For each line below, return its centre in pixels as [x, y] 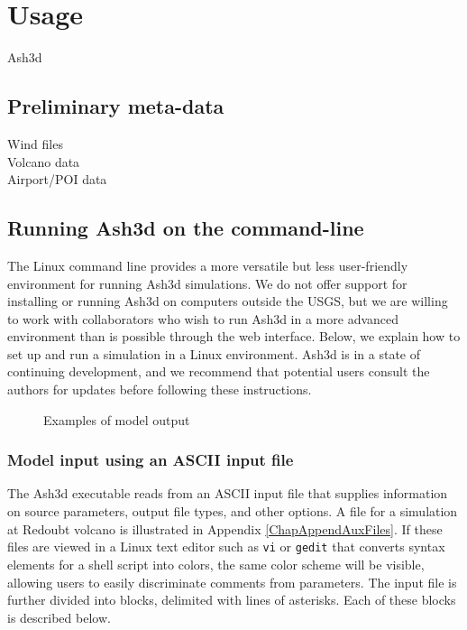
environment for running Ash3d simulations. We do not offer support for [207, 283]
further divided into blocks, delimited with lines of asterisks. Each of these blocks [232, 600]
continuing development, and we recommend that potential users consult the [219, 371]
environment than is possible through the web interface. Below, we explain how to [234, 336]
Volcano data [44, 161]
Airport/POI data [57, 179]
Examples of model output [117, 419]
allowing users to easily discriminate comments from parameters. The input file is [232, 582]
